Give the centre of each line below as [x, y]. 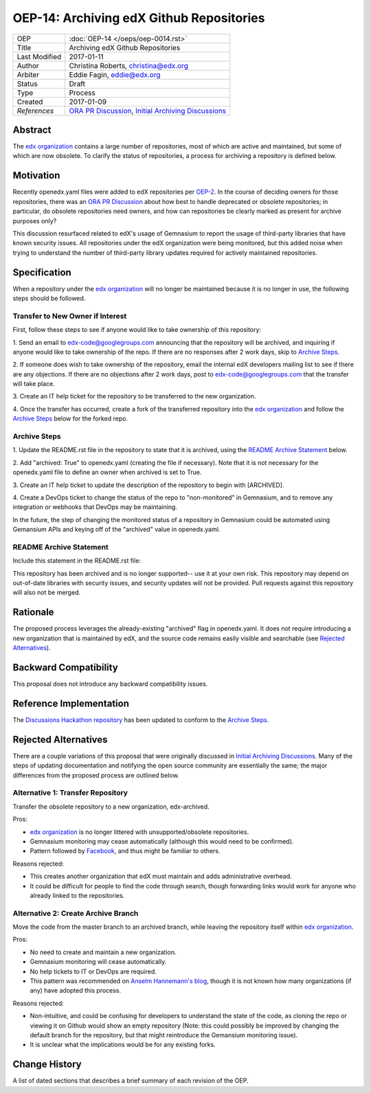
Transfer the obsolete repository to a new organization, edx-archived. [111, 807]
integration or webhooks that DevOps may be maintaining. [95, 507]
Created [30, 102]
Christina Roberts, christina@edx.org [129, 65]
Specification [42, 272]
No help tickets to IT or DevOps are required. [93, 971]
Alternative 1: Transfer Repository [70, 793]
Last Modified [39, 56]
